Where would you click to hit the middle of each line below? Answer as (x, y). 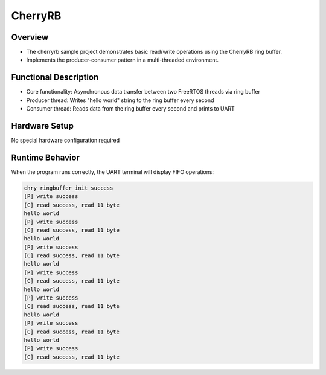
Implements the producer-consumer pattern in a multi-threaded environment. (122, 60)
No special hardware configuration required (66, 140)
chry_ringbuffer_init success (69, 188)
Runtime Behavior (45, 157)
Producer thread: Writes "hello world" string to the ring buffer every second (120, 100)
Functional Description (55, 78)
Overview (30, 37)
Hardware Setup (42, 126)
